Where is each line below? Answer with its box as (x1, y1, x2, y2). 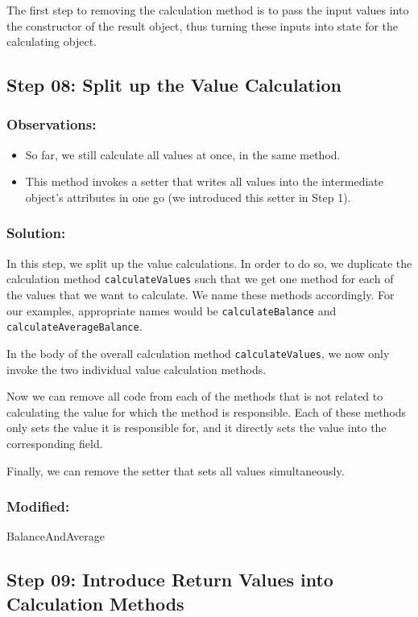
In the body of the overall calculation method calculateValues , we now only (6, 344, 390, 361)
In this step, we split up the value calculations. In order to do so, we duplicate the (6, 254, 412, 271)
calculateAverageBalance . (6, 318, 143, 335)
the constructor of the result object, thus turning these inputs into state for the (6, 17, 399, 34)
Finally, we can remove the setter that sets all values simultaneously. (6, 462, 345, 479)
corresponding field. (6, 434, 103, 451)
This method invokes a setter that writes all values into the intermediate (25, 173, 383, 190)
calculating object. (6, 33, 97, 50)
